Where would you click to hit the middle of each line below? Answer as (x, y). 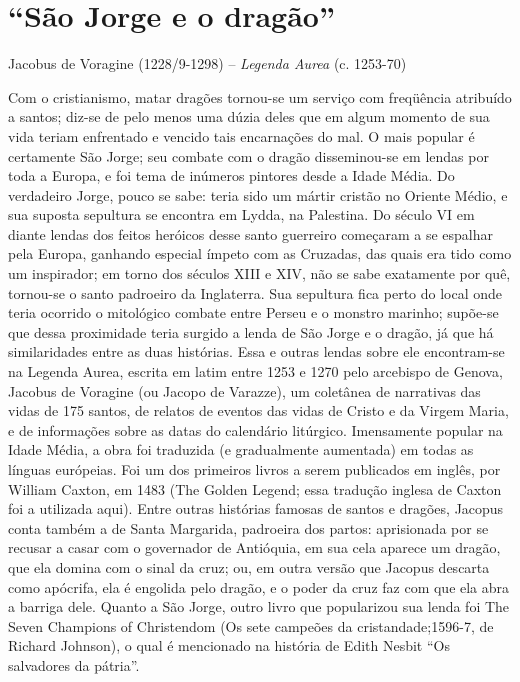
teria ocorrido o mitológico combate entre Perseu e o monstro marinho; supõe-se (253, 312)
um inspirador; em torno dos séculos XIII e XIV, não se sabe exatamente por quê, (259, 273)
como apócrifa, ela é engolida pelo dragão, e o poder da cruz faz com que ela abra (259, 586)
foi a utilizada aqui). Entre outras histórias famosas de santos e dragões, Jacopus (256, 508)
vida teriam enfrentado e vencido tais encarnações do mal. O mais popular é (241, 135)
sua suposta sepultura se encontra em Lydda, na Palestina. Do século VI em (241, 214)
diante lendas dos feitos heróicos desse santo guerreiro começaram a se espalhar (251, 233)
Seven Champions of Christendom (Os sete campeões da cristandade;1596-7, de (251, 625)
